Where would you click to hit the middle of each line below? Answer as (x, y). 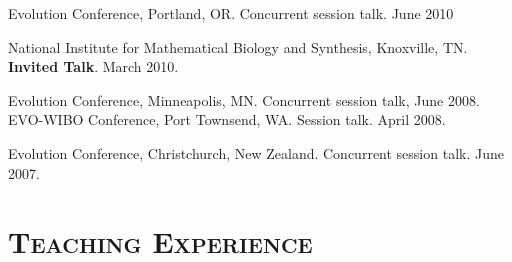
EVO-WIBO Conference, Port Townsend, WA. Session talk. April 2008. (227, 119)
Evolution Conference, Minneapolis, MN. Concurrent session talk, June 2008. (244, 99)
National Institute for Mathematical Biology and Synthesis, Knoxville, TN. (238, 46)
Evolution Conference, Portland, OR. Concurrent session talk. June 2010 (231, 13)
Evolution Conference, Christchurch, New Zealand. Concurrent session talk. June (256, 152)
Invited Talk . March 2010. (93, 66)
